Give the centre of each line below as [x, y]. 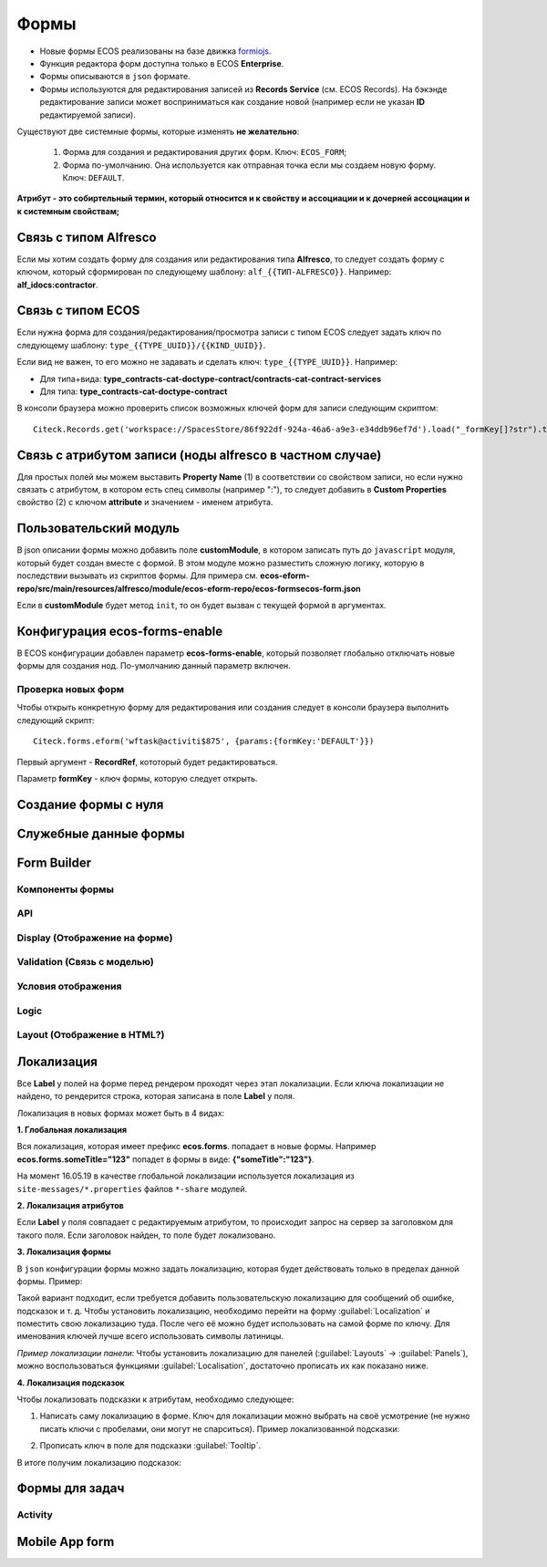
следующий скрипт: [56, 720]
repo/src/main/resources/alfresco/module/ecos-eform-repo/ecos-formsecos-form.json [189, 588]
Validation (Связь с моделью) [86, 962]
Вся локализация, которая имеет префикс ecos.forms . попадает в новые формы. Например [196, 1147]
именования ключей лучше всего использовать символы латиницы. [150, 1336]
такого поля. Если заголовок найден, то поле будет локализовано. [146, 1235]
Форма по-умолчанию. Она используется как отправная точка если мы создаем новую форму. [249, 165]
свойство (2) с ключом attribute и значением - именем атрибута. [145, 503]
